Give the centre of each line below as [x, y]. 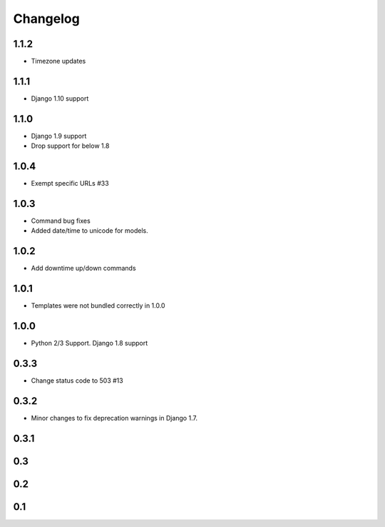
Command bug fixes [61, 221]
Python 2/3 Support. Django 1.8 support [89, 343]
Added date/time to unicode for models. [90, 231]
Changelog [46, 19]
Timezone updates [58, 61]
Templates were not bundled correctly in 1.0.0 [98, 306]
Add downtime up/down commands [83, 268]
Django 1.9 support [59, 136]
